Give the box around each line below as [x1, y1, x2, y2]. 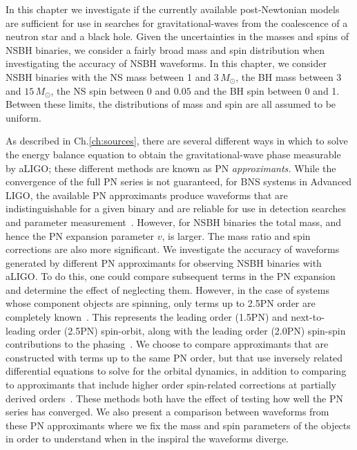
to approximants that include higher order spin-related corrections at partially [6, 377, 336, 392]
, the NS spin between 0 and [50, 83, 171, 97]
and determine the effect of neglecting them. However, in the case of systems [6, 282, 329, 297]
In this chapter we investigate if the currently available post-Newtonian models [6, 2, 340, 16]
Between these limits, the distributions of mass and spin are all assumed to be [6, 97, 336, 111]
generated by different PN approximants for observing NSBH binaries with [6, 255, 322, 270]
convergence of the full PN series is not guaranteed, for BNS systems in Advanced [6, 174, 352, 189]
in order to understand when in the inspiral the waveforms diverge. [6, 431, 289, 446]
